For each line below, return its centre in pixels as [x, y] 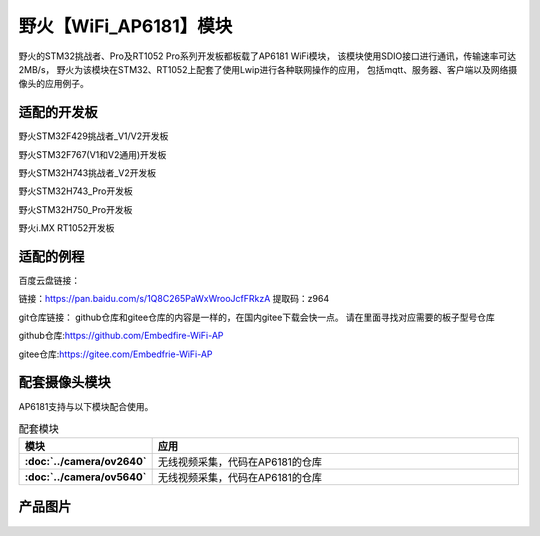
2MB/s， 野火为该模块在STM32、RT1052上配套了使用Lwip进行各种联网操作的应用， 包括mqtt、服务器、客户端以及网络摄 [268, 69]
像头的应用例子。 [53, 84]
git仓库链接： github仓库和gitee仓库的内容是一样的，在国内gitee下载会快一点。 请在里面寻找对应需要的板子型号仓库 [256, 317]
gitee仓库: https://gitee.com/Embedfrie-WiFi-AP [116, 354]
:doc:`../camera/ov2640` [85, 462]
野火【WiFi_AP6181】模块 [125, 26]
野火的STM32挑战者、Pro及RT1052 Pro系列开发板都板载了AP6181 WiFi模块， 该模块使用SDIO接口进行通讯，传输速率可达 [267, 56]
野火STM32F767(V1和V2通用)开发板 [92, 154]
